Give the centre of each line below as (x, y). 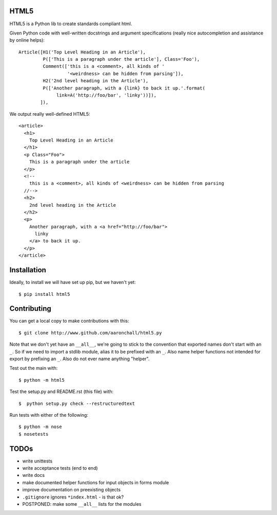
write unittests (37, 461)
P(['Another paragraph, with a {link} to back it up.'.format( (124, 88)
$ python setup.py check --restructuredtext (77, 403)
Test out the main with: (34, 368)
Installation (28, 270)
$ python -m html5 (42, 380)
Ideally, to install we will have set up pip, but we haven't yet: (73, 282)
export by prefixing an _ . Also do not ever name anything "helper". (80, 359)
